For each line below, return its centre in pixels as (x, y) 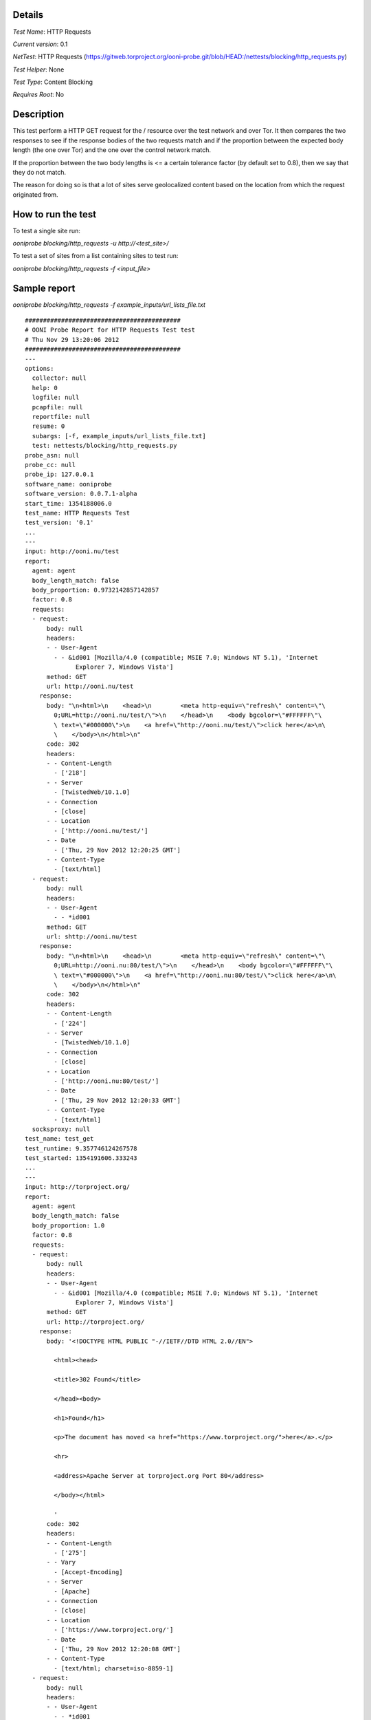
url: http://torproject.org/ (95, 1322)
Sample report (44, 288)
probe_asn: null (52, 455)
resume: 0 (48, 426)
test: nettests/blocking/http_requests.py (105, 446)
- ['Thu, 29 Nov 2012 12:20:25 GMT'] (117, 850)
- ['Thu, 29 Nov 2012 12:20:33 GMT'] (117, 1100)
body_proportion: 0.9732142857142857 (95, 590)
